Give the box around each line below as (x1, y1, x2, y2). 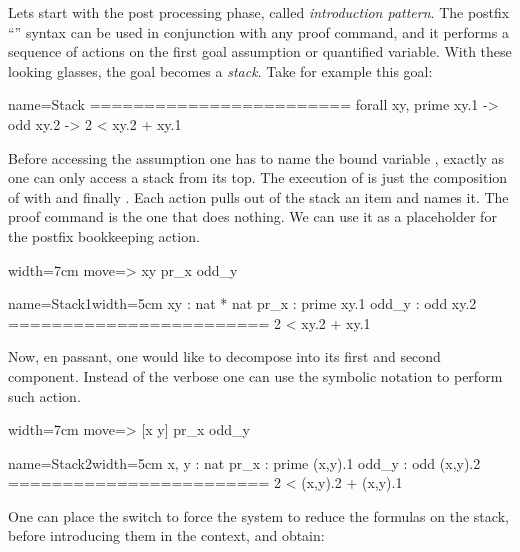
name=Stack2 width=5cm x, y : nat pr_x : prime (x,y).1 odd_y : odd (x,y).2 (8, 452, 481, 473)
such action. (8, 385, 81, 406)
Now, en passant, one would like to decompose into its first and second (8, 346, 441, 367)
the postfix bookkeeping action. (8, 225, 200, 246)
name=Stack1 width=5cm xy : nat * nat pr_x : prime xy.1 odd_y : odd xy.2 (8, 293, 477, 314)
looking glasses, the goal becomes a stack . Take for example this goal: (8, 60, 433, 81)
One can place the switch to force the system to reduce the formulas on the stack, (8, 505, 509, 526)
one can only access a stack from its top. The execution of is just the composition (8, 167, 508, 188)
